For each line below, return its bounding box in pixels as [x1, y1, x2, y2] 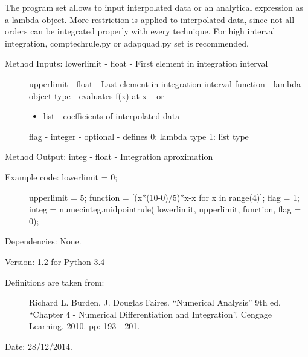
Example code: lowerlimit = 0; [5, 170, 118, 183]
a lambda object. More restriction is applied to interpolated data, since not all [5, 13, 295, 25]
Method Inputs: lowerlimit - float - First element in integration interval [5, 57, 268, 70]
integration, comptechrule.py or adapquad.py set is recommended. [5, 36, 249, 49]
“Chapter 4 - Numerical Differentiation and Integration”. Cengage [29, 307, 272, 320]
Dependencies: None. [5, 235, 82, 247]
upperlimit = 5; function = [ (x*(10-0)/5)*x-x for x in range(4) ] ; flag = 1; [29, 191, 300, 203]
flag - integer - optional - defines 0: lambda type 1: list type [29, 129, 249, 142]
